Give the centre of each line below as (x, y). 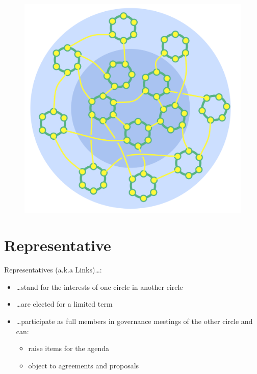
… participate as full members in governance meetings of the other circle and (134, 321)
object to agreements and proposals (84, 365)
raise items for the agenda (69, 348)
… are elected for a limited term (64, 304)
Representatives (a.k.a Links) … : (53, 270)
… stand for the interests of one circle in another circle (99, 286)
